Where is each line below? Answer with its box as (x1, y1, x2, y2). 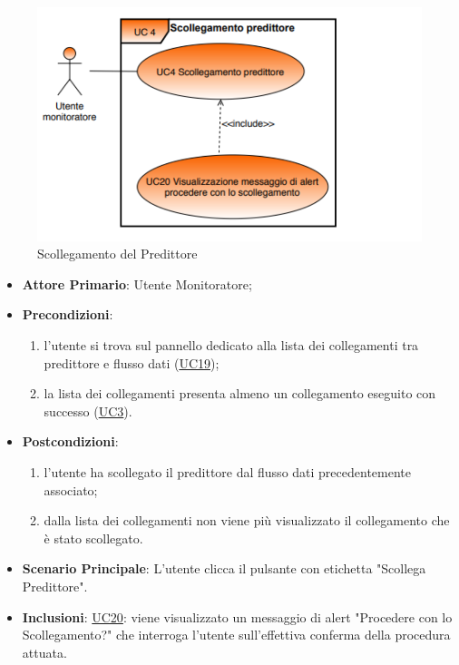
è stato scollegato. (44, 528, 143, 547)
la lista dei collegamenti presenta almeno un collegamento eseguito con (44, 384, 436, 403)
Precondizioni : (22, 305, 113, 324)
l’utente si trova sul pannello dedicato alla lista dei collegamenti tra (44, 336, 419, 355)
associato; (44, 480, 98, 499)
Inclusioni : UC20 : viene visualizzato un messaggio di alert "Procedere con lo (22, 607, 453, 626)
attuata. (22, 642, 67, 661)
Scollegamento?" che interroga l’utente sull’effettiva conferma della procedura (22, 625, 451, 644)
